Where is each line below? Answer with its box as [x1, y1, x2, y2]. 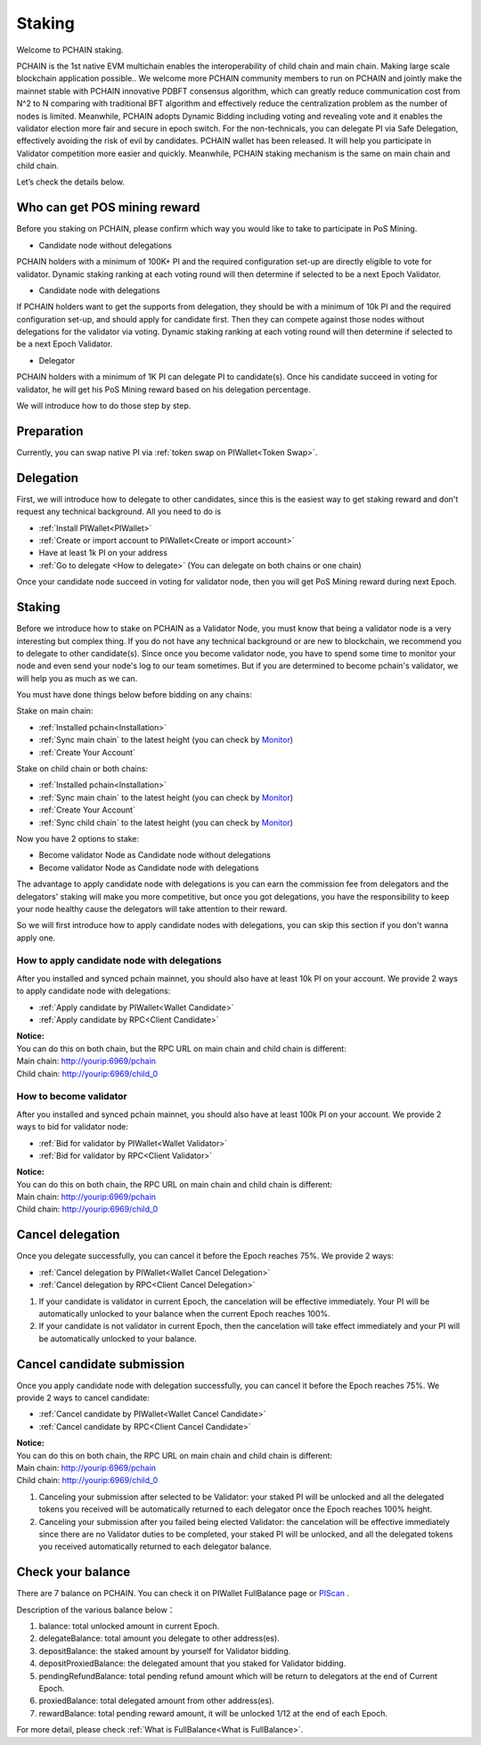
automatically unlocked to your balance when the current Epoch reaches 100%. [38, 1308, 331, 1318]
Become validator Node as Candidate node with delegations [38, 862, 259, 873]
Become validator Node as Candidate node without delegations [38, 850, 272, 860]
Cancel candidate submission [16, 1357, 185, 1372]
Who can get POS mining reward [16, 200, 200, 216]
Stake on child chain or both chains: [16, 763, 149, 774]
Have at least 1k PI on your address [38, 548, 168, 559]
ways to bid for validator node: [16, 1121, 129, 1132]
